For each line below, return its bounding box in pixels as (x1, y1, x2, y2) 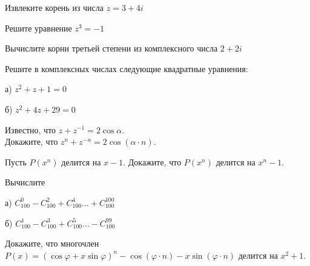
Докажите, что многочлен (5, 237, 99, 250)
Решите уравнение (5, 21, 72, 34)
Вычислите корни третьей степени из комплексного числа (5, 42, 218, 55)
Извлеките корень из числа (5, 1, 104, 13)
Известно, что (5, 123, 56, 136)
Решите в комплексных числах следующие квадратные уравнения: (5, 62, 248, 75)
